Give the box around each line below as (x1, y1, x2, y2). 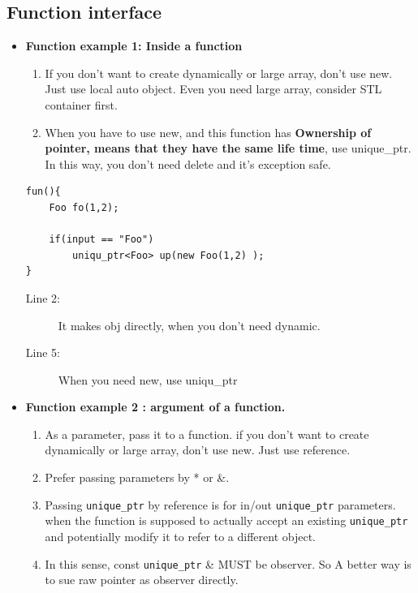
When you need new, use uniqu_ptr (58, 371, 238, 388)
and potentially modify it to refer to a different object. (45, 527, 317, 544)
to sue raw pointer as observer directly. (45, 571, 239, 588)
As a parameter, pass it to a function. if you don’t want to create (45, 425, 369, 442)
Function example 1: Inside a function (25, 37, 243, 54)
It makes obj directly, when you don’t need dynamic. (58, 316, 321, 333)
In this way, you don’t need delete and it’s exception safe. (45, 155, 331, 172)
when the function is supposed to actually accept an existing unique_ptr (45, 512, 408, 529)
